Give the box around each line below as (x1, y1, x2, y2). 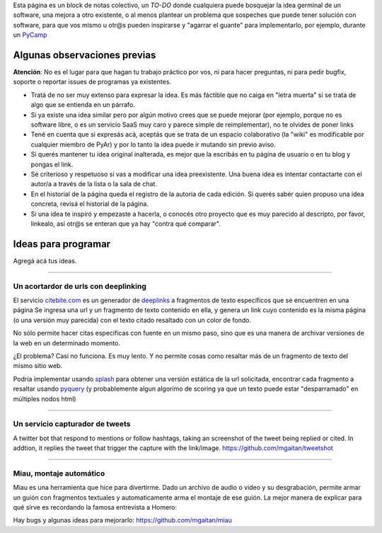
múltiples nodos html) (13, 394, 77, 403)
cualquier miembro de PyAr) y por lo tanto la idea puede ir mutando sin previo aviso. (30, 140, 276, 149)
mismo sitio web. (13, 362, 63, 370)
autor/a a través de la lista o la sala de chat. (30, 180, 157, 188)
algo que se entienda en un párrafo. (30, 101, 136, 109)
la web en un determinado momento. (13, 338, 120, 347)
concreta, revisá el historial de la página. (30, 200, 149, 208)
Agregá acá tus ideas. (13, 256, 77, 265)
